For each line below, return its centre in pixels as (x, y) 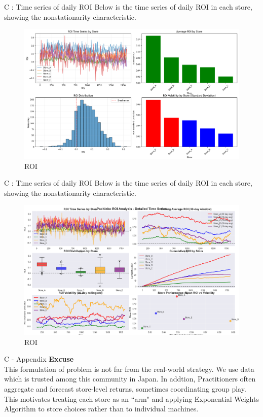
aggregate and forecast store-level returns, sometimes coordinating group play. (125, 388)
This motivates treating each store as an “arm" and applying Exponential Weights (131, 398)
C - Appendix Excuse (39, 359)
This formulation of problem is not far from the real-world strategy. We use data (129, 369)
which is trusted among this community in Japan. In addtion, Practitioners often (130, 379)
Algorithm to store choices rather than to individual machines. (101, 409)
